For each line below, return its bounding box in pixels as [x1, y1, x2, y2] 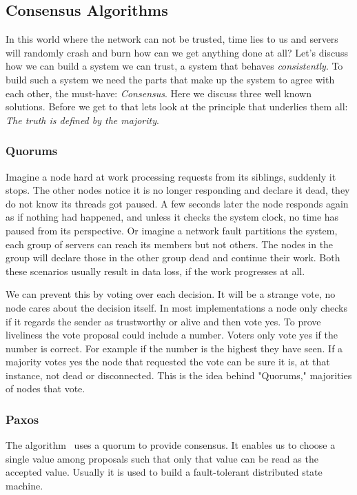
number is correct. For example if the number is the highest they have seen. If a [6, 341, 343, 355]
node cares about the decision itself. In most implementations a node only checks [6, 300, 347, 314]
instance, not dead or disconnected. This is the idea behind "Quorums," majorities [6, 367, 352, 382]
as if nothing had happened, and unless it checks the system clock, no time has [6, 210, 339, 224]
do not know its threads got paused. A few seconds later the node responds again [6, 196, 349, 210]
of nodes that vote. [6, 381, 85, 396]
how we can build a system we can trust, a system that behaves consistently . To [6, 59, 343, 73]
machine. [6, 478, 43, 493]
